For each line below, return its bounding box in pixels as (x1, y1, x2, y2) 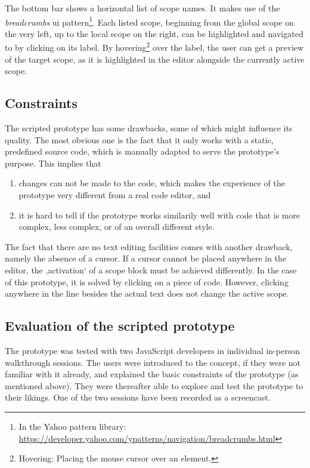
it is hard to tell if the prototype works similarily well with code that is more (18, 208, 300, 221)
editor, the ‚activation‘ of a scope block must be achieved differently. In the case (5, 264, 297, 276)
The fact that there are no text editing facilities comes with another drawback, (5, 240, 293, 253)
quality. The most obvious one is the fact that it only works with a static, (5, 133, 274, 146)
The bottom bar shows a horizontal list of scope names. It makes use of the (5, 2, 280, 14)
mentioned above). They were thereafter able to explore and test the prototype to (5, 379, 303, 392)
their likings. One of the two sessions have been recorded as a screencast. (5, 391, 271, 404)
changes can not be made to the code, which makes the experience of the (18, 177, 285, 189)
